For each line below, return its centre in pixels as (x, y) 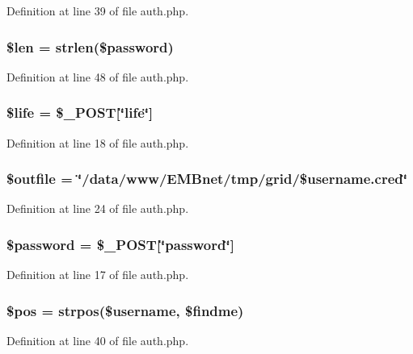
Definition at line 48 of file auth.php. (98, 76)
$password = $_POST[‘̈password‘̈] (120, 244)
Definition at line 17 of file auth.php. (98, 275)
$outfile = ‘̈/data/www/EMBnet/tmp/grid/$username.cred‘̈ (207, 179)
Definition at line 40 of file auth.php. (98, 341)
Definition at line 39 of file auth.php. (98, 10)
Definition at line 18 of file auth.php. (98, 142)
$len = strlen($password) (90, 46)
